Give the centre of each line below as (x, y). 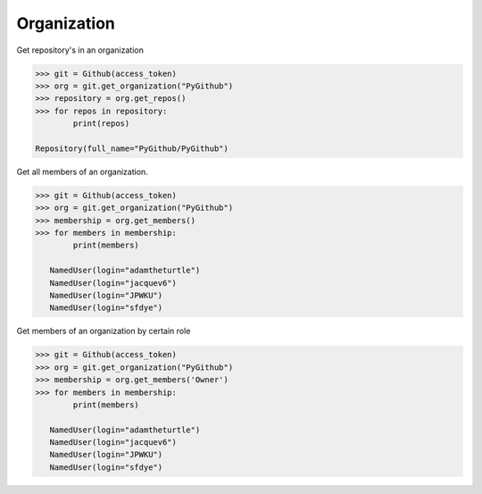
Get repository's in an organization (80, 50)
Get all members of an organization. (83, 172)
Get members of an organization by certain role (104, 331)
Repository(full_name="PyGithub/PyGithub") (132, 148)
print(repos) (101, 124)
